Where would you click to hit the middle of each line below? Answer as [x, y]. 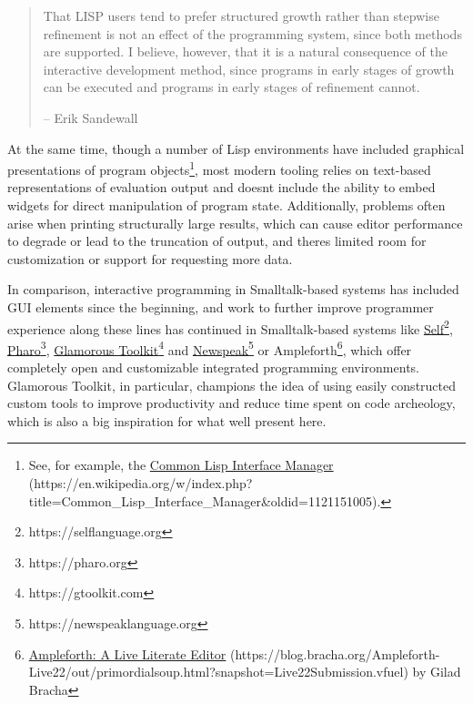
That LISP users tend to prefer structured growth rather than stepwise [241, 15]
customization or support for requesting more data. [150, 258]
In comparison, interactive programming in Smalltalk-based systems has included [233, 289]
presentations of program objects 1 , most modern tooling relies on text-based [219, 168]
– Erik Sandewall [91, 117]
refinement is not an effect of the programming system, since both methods [252, 33]
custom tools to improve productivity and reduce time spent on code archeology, [231, 403]
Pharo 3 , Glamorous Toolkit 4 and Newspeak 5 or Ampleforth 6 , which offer [210, 348]
